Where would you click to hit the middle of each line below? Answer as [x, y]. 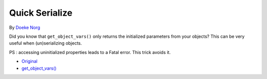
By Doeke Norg [25, 27]
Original [30, 61]
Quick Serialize [41, 13]
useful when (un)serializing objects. [45, 43]
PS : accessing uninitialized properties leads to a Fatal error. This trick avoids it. [90, 52]
